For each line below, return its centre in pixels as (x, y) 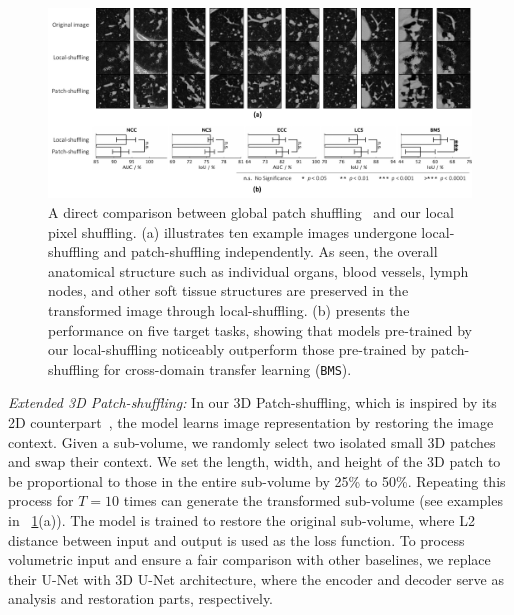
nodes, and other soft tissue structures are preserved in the (228, 290)
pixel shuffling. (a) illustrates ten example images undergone (232, 231)
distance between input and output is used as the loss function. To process (236, 539)
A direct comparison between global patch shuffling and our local (251, 212)
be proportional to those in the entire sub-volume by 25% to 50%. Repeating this (257, 480)
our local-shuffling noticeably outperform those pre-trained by (237, 349)
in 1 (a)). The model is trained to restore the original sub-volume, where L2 (241, 520)
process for (41, 500)
